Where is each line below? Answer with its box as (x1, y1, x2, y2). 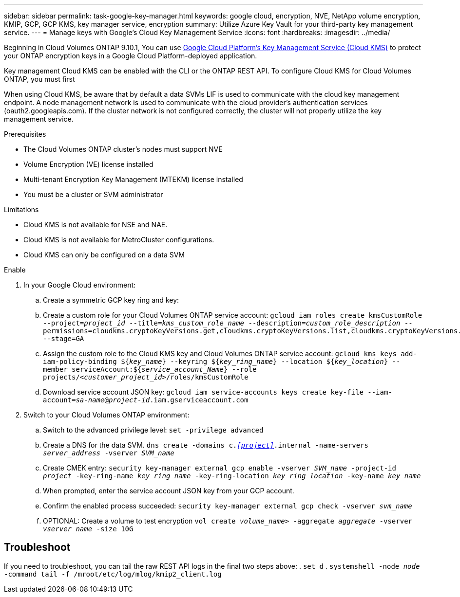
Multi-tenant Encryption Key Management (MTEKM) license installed (23, 175, 243, 183)
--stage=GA (43, 335, 84, 343)
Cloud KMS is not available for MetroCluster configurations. (23, 235, 214, 244)
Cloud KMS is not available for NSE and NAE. (23, 220, 168, 229)
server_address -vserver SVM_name (43, 449, 174, 457)
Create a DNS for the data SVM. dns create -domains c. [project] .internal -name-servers (43, 441, 368, 449)
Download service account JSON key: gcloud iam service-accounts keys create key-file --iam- (43, 388, 392, 396)
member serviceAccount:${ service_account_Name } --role (43, 365, 257, 373)
